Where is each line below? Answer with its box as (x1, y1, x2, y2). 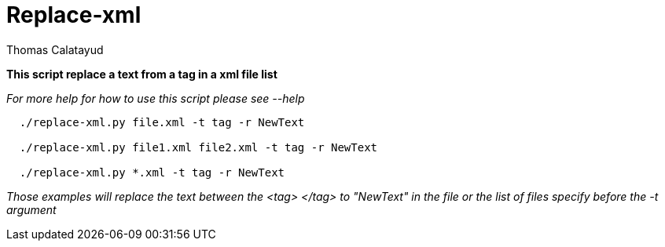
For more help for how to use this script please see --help (6, 91, 305, 105)
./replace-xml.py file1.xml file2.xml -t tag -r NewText (19, 140, 378, 154)
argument (6, 202, 57, 216)
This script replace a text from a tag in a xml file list (6, 67, 277, 81)
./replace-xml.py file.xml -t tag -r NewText (19, 115, 305, 129)
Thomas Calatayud (6, 42, 104, 56)
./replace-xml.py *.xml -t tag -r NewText (19, 165, 285, 179)
